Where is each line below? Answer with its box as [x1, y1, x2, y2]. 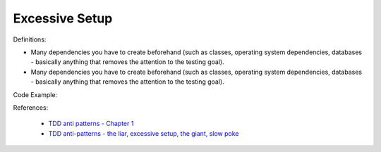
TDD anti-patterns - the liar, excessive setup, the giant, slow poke [48, 129, 239, 137]
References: [13, 103, 49, 112]
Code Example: [13, 90, 58, 99]
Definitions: [13, 35, 47, 44]
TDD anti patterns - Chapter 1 [48, 120, 134, 128]
